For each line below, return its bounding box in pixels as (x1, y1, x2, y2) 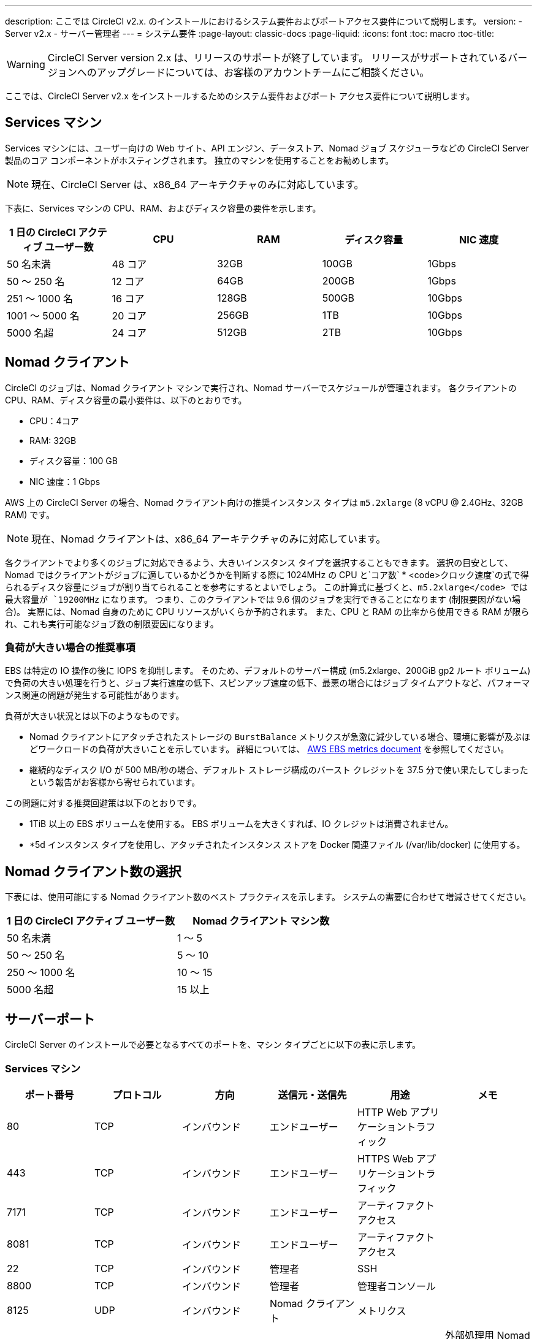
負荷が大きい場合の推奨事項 (5, 641, 135, 654)
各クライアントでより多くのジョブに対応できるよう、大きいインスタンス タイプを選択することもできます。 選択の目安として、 (5, 557, 514, 568)
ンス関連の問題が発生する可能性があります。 (5, 690, 185, 701)
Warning (7, 58, 45, 71)
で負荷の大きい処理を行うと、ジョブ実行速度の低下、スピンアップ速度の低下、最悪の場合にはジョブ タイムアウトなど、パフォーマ (5, 677, 530, 689)
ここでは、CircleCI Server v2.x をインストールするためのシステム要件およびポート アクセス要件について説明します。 (5, 91, 475, 101)
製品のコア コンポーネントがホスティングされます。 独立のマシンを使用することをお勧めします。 (5, 154, 394, 166)
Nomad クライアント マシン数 (192, 915, 330, 928)
